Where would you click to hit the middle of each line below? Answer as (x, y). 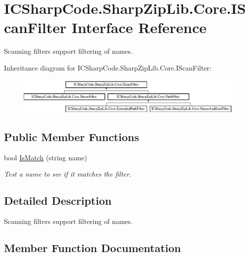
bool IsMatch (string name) (46, 157)
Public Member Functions (71, 136)
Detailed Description (58, 201)
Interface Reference (139, 27)
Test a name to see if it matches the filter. (68, 174)
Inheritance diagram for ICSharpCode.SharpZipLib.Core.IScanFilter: (108, 67)
